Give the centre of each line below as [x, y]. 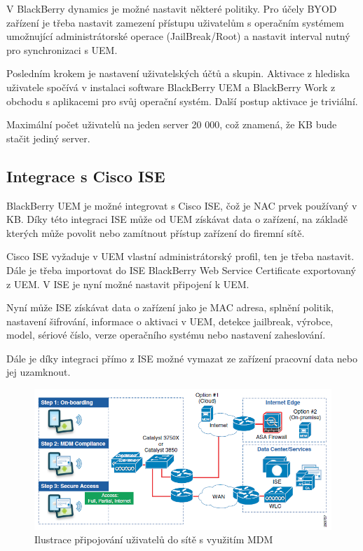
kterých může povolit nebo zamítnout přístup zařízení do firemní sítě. [156, 232]
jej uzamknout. [39, 372]
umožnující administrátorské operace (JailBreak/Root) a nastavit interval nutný [178, 36]
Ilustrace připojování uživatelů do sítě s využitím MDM [154, 539]
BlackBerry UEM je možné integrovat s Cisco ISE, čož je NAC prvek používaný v [182, 205]
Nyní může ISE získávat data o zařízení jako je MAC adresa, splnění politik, [170, 307]
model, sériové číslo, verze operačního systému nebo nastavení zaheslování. [166, 335]
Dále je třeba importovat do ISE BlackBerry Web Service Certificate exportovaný [181, 270]
